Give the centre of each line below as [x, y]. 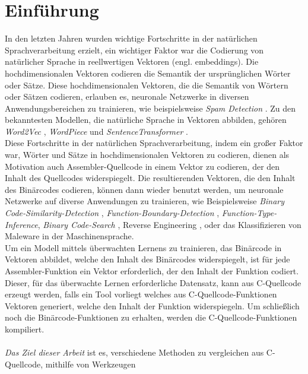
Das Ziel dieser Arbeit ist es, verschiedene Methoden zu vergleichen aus [134, 352]
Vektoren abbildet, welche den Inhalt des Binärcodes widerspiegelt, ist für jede [147, 259]
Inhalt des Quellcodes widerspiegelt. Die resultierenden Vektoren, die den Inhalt [150, 178]
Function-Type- [249, 213]
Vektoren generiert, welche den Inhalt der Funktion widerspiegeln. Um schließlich [152, 305]
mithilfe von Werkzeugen [91, 364]
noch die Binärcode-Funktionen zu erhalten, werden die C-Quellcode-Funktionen [151, 317]
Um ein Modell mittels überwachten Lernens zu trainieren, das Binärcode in [143, 247]
